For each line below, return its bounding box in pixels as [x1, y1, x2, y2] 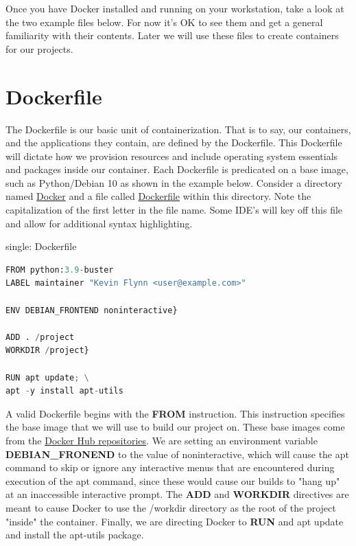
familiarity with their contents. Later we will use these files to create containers [5, 28, 339, 43]
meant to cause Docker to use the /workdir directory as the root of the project [5, 500, 336, 514]
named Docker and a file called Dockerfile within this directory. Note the [5, 189, 311, 203]
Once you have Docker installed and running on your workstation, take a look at [5, 1, 344, 15]
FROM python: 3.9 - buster [5, 264, 114, 275]
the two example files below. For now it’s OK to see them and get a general [5, 14, 323, 29]
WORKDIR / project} [5, 345, 89, 356]
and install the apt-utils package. [5, 527, 144, 542]
